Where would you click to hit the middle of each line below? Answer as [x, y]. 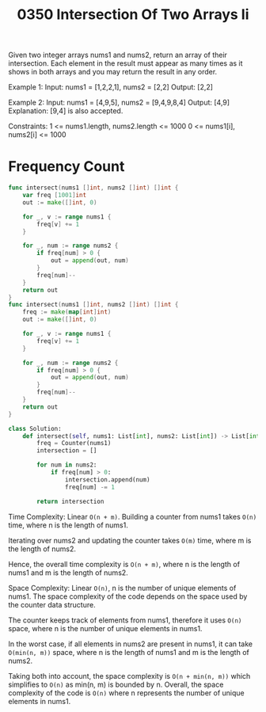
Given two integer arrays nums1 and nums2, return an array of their [118, 55]
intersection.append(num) [107, 480]
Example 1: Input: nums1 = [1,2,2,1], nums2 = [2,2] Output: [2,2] [111, 87]
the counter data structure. [52, 604]
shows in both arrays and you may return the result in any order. [113, 72]
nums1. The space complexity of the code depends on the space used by [128, 596]
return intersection [70, 501]
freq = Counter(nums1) [74, 444]
